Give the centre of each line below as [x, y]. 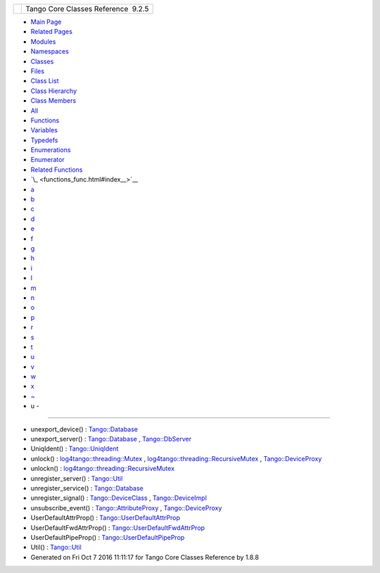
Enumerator [47, 160]
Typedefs [44, 140]
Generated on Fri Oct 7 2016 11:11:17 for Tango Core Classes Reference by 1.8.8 [145, 557]
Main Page [46, 22]
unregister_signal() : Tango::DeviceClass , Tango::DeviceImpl [119, 498]
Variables [44, 130]
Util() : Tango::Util [56, 547]
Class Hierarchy [54, 91]
